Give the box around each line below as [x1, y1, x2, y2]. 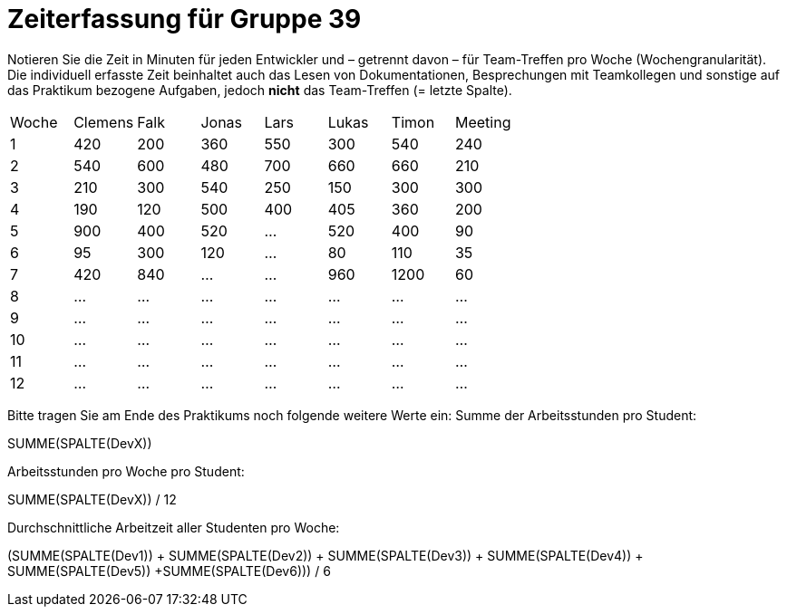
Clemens [73, 112, 134, 131]
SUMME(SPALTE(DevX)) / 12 [7, 491, 177, 507]
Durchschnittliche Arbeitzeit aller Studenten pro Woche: [7, 519, 340, 535]
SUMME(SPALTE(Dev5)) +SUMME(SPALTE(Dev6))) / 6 [7, 562, 331, 579]
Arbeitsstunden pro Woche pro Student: [7, 463, 245, 479]
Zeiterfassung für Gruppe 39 [7, 4, 362, 34]
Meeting [454, 112, 511, 131]
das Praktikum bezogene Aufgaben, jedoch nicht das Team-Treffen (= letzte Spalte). [7, 82, 512, 98]
